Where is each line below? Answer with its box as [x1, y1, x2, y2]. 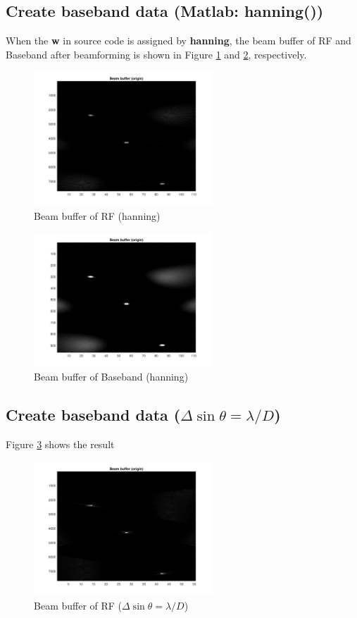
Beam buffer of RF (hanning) [34, 208, 161, 223]
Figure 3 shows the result [6, 437, 115, 452]
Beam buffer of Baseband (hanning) [34, 369, 189, 384]
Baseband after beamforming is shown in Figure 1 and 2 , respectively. [6, 47, 307, 61]
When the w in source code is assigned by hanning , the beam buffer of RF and [6, 33, 351, 48]
